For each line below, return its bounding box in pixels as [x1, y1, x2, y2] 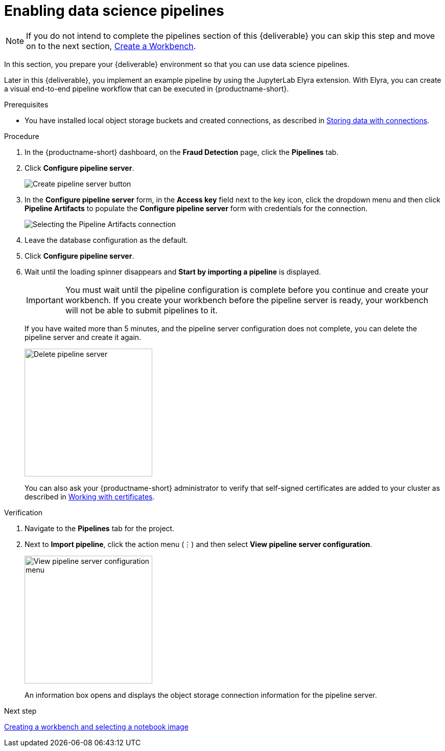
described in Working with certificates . [25, 492, 155, 501]
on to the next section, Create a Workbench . [26, 40, 196, 51]
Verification [4, 508, 43, 517]
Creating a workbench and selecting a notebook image [4, 722, 189, 731]
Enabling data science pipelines [4, 2, 224, 19]
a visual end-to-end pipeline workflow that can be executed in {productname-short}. [4, 84, 289, 93]
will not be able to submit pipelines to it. [65, 305, 218, 315]
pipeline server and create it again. [25, 332, 142, 342]
